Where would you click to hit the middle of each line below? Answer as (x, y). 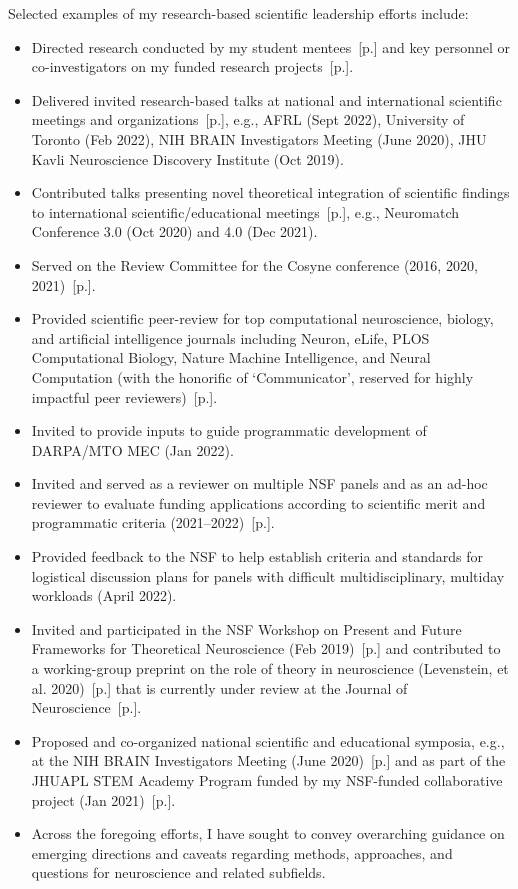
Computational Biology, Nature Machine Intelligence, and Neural (231, 357)
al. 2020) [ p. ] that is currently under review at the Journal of (219, 687)
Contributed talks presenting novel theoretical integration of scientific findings (270, 192)
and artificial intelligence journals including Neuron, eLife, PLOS (230, 337)
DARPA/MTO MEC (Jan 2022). (132, 449)
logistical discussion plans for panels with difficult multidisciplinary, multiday (268, 575)
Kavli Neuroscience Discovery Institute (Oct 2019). (187, 158)
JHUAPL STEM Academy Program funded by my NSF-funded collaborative (267, 780)
